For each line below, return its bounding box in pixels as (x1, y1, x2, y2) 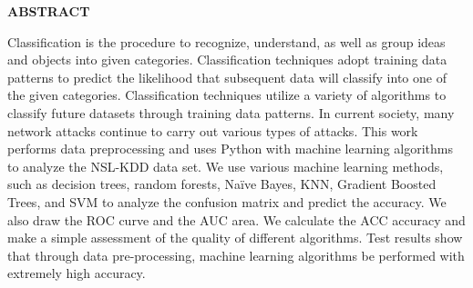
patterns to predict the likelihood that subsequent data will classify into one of (7, 67, 447, 86)
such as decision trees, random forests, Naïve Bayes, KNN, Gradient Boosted (7, 174, 437, 194)
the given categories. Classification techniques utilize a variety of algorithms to (7, 85, 447, 104)
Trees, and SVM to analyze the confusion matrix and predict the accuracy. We (7, 192, 447, 211)
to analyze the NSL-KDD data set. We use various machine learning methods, (7, 156, 444, 175)
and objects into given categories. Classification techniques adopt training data (7, 50, 447, 69)
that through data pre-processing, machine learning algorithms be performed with (7, 245, 465, 264)
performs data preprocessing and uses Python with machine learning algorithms (7, 139, 453, 158)
